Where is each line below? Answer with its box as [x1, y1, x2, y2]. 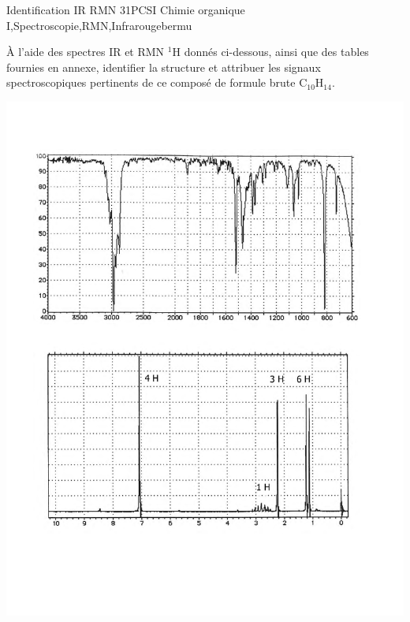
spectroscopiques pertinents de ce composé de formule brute [6, 74, 296, 91]
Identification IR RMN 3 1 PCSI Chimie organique [6, 2, 245, 17]
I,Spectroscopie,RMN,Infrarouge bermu [6, 17, 192, 33]
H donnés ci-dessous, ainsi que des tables [172, 43, 369, 60]
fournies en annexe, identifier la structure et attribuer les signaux [6, 58, 321, 75]
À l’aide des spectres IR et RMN [6, 43, 165, 60]
